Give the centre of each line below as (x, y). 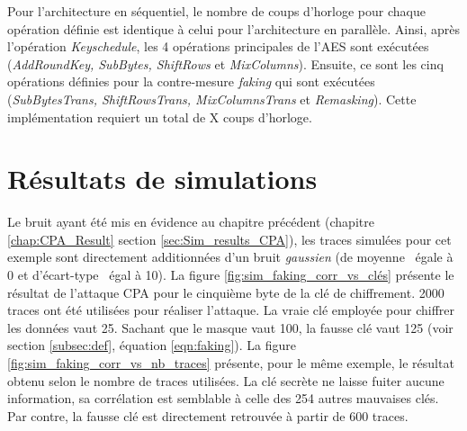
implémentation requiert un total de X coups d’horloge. (160, 117)
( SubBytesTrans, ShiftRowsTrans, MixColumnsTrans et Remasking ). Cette (212, 99)
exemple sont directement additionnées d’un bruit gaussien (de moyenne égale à (230, 257)
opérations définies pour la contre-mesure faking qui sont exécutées (191, 81)
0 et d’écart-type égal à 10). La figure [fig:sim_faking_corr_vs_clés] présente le (231, 275)
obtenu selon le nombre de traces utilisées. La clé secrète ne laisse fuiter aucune (226, 380)
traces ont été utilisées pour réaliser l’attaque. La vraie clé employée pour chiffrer (231, 310)
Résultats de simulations (162, 179)
